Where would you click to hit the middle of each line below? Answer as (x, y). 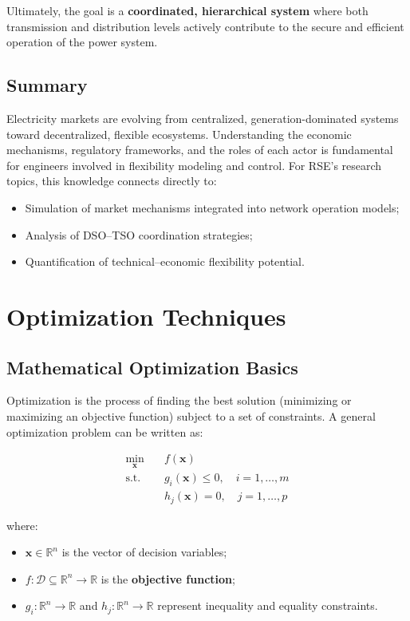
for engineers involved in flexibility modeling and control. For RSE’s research (194, 165)
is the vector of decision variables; (144, 552)
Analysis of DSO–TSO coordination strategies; (139, 234)
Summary (47, 85)
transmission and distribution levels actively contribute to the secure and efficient (205, 26)
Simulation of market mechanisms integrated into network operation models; (212, 207)
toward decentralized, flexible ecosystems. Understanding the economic (179, 134)
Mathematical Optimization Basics (152, 367)
